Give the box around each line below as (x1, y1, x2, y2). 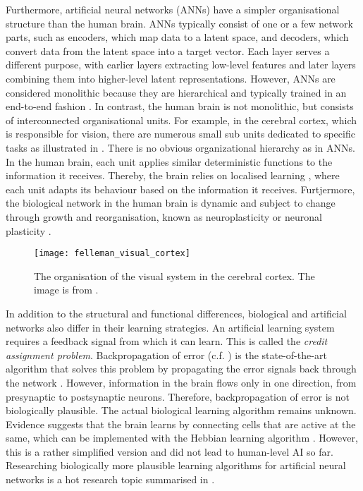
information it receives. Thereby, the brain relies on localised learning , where (6, 168, 340, 183)
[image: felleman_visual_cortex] (34, 248, 190, 259)
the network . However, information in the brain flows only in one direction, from (6, 375, 357, 389)
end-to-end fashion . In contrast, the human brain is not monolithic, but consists (6, 99, 354, 114)
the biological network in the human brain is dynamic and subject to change (6, 195, 336, 210)
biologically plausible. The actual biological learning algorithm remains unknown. (6, 403, 357, 418)
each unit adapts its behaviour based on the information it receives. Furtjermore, (6, 181, 355, 196)
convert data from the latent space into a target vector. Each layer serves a (6, 43, 330, 58)
